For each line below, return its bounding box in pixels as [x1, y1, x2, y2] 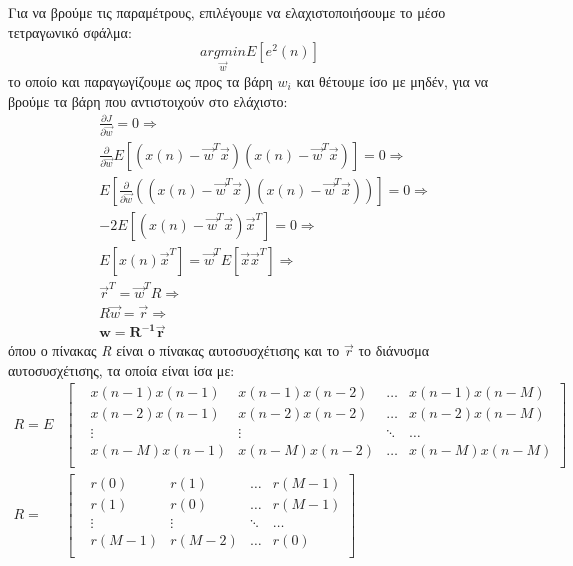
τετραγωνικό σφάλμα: [8, 21, 132, 42]
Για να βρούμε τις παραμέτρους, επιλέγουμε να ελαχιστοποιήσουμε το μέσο [8, 2, 446, 22]
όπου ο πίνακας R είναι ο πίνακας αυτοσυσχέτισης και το [8, 340, 340, 361]
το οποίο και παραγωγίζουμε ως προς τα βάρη [8, 70, 273, 91]
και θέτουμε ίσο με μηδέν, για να [296, 70, 489, 91]
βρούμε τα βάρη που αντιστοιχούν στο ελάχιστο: [8, 90, 288, 111]
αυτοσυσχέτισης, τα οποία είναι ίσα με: [8, 359, 235, 380]
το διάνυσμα [358, 340, 430, 361]
